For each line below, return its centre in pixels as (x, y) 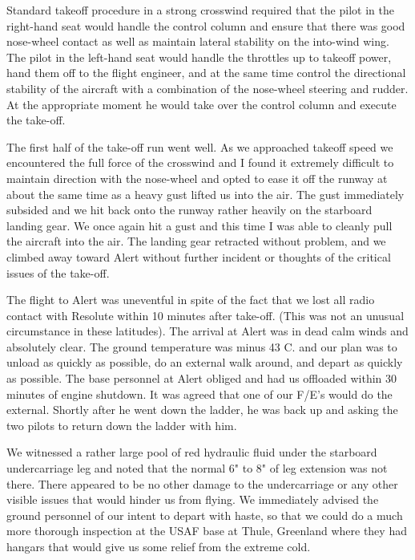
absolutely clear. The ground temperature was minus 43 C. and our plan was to (202, 346)
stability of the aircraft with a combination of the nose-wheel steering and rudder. (207, 88)
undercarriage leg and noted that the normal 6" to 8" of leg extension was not (197, 468)
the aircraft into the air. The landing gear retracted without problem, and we (196, 241)
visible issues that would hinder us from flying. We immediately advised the (193, 499)
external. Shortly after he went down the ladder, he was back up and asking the (202, 410)
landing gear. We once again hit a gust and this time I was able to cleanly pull (199, 225)
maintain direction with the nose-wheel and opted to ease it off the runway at (197, 178)
